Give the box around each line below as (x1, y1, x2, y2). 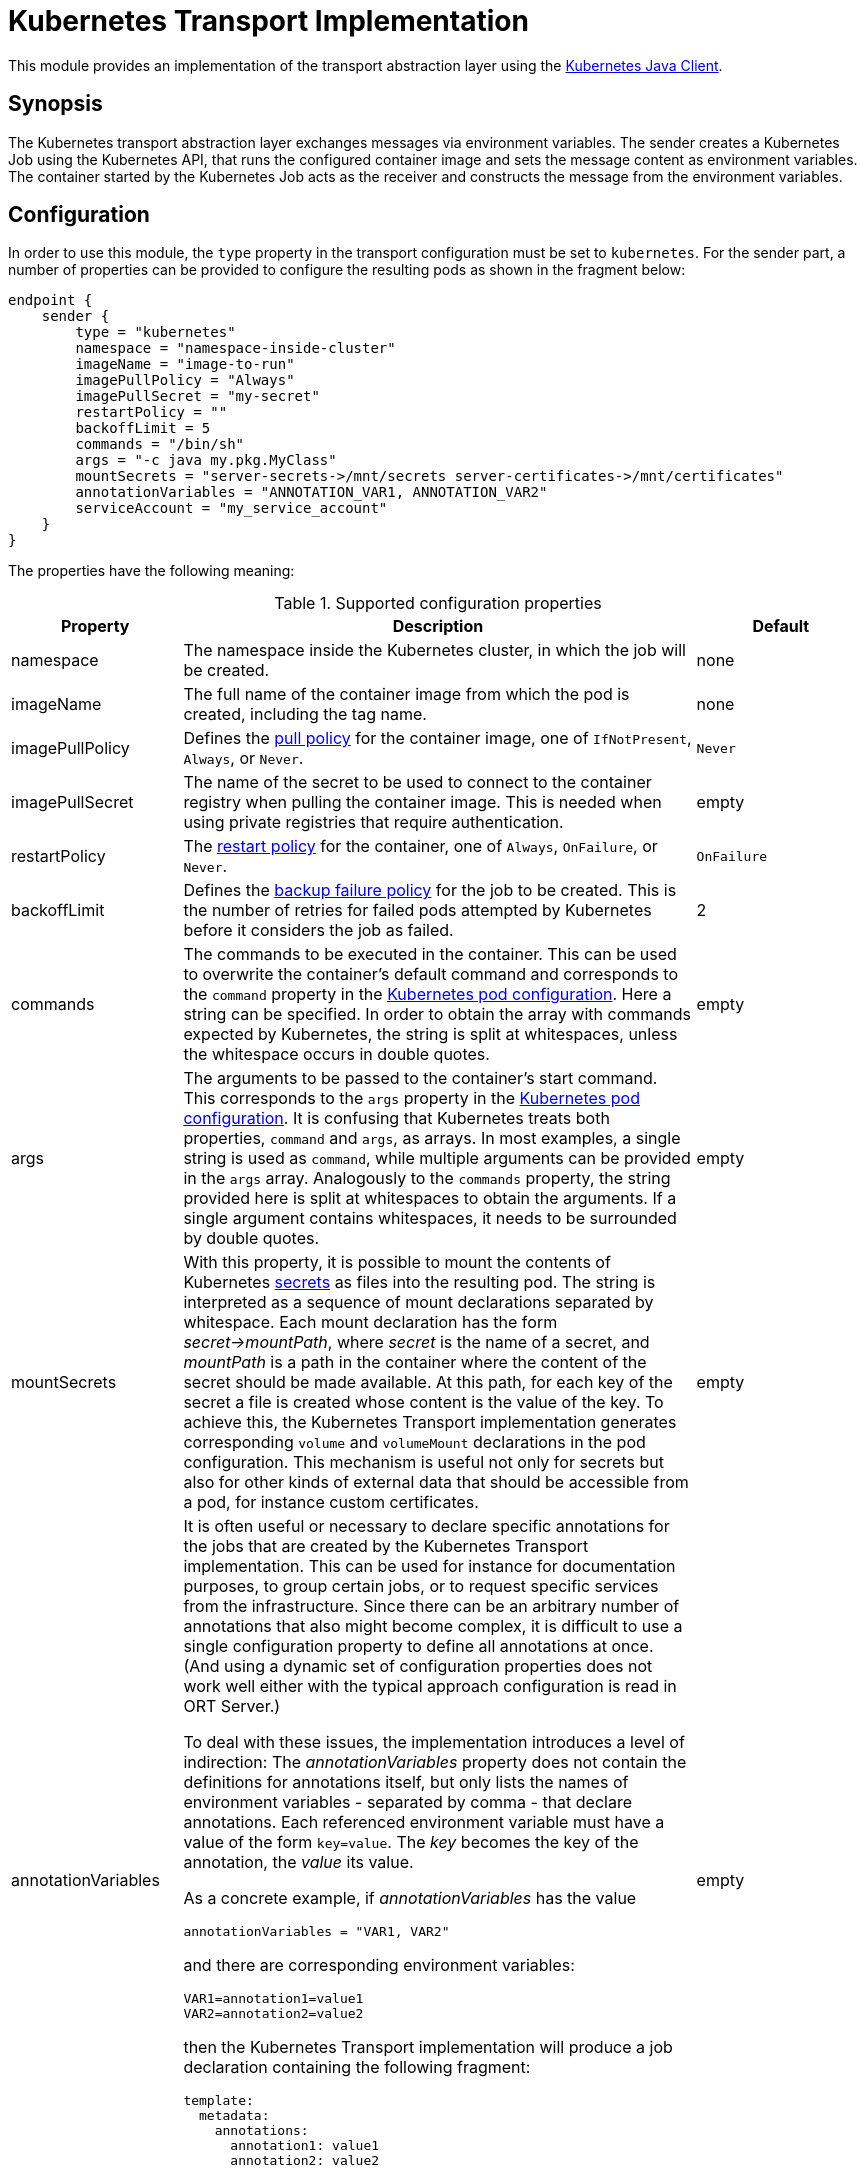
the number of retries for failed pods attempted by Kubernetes (183, 900, 652, 921)
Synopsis (8, 91, 103, 117)
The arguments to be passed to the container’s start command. (183, 1068, 658, 1089)
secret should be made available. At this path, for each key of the (183, 1372, 673, 1393)
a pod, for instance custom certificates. (183, 1492, 479, 1513)
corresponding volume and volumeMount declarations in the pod (183, 1432, 646, 1453)
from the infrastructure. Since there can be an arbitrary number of (183, 1596, 680, 1617)
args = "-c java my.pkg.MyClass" (75, 452, 337, 469)
